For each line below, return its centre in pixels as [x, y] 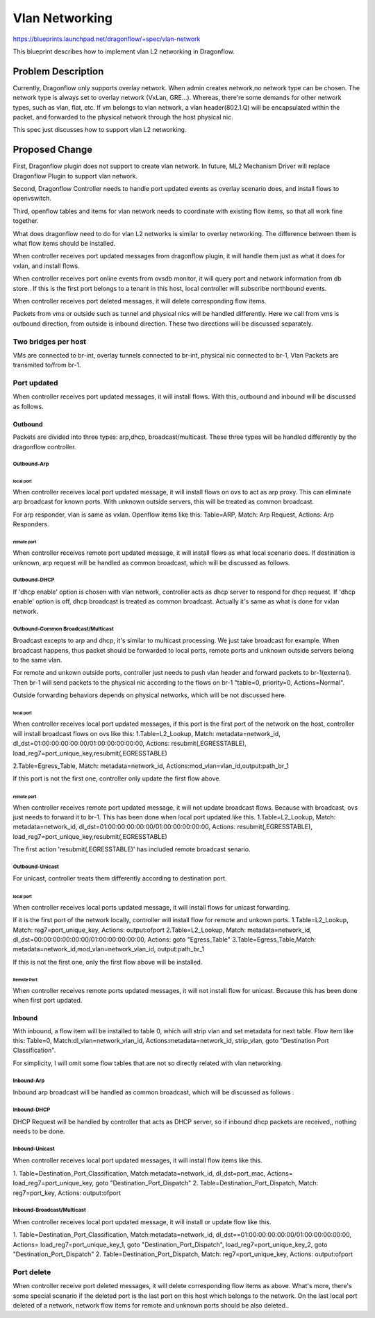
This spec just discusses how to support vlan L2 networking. [100, 130]
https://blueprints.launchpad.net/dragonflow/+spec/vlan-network [107, 39]
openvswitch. [32, 199]
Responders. [31, 524]
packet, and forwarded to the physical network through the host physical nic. [123, 117]
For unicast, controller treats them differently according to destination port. [120, 878]
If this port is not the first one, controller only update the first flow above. [117, 778]
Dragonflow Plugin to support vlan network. [75, 176]
